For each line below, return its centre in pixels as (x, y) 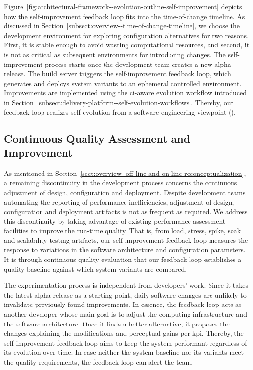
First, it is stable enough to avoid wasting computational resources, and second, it (127, 45)
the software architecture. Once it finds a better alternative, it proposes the (117, 323)
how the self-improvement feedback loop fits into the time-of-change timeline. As (125, 16)
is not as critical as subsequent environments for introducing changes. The (115, 54)
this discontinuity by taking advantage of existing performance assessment (115, 221)
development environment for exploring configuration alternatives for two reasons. (126, 35)
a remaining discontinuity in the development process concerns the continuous (121, 183)
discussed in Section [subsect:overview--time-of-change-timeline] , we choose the (122, 26)
